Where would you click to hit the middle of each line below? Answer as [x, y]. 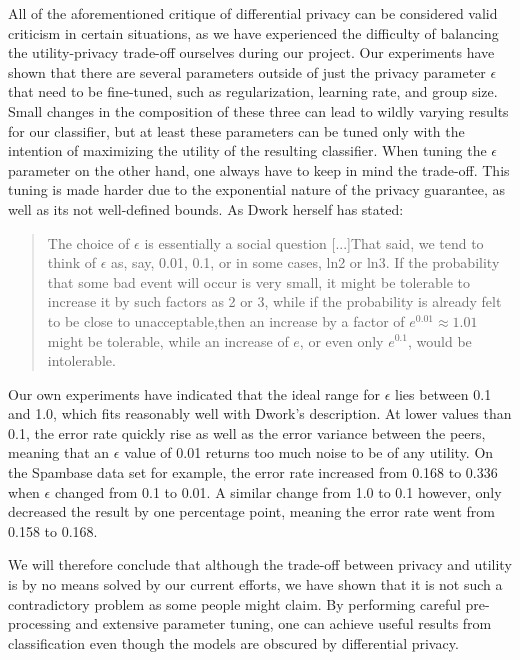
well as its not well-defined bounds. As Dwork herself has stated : [206, 208]
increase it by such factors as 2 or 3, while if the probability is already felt [274, 301]
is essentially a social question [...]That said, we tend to [314, 242]
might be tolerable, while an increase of [168, 340]
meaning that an [59, 452]
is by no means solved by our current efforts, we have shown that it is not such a [255, 584]
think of [72, 262]
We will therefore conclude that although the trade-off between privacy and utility [260, 564]
